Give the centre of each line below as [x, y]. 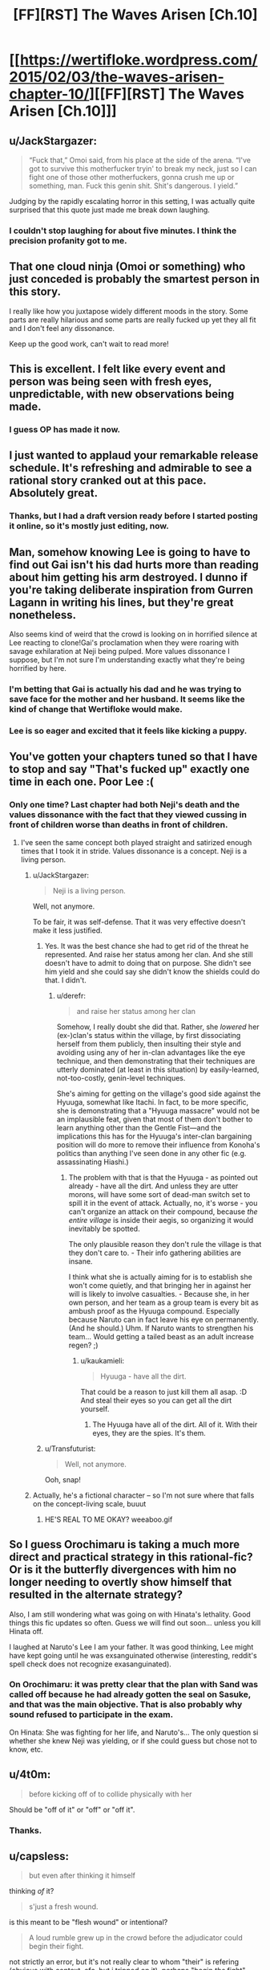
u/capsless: [39, 1856]
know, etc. [26, 1749]
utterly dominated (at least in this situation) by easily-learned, [158, 1069]
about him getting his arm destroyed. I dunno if [128, 577]
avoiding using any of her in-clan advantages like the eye [151, 1052]
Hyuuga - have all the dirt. [143, 1376]
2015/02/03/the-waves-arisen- [117, 77]
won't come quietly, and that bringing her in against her [160, 1285]
